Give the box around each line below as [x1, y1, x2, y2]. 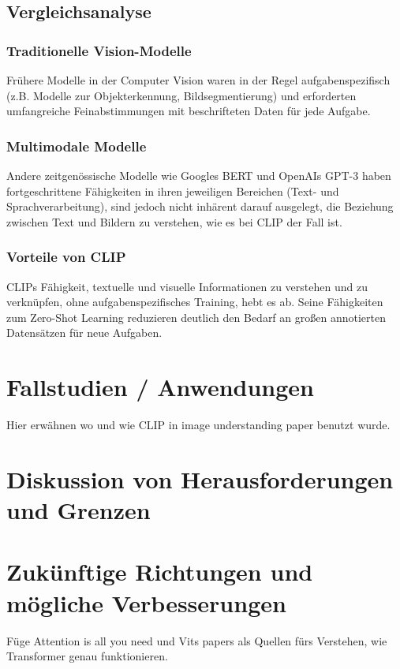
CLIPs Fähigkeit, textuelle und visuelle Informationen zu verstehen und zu [6, 278, 368, 294]
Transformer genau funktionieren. [6, 648, 168, 664]
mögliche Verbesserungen [6, 586, 286, 619]
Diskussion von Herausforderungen [6, 462, 394, 495]
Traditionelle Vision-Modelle [6, 40, 192, 60]
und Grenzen [6, 494, 151, 526]
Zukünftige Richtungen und [6, 555, 313, 588]
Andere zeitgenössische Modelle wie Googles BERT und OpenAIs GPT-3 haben [6, 167, 391, 183]
